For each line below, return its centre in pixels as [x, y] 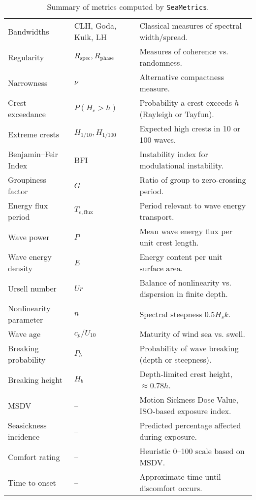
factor [18, 191]
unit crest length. [169, 242]
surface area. [161, 268]
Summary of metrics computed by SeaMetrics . [128, 7]
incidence [24, 437]
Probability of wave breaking [189, 348]
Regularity [26, 57]
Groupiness [27, 180]
